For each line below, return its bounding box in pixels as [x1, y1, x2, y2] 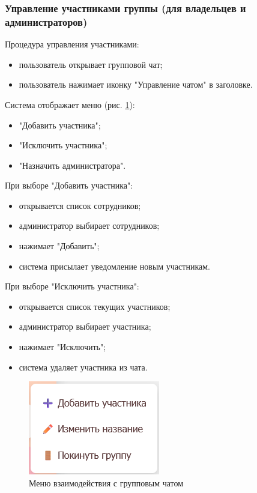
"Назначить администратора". [19, 159, 126, 171]
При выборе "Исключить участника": [5, 280, 139, 292]
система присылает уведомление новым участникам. [19, 259, 210, 272]
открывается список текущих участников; [19, 300, 171, 312]
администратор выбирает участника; [19, 320, 151, 333]
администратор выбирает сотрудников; [19, 219, 160, 232]
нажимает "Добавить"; [19, 240, 100, 252]
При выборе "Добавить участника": [5, 179, 133, 192]
